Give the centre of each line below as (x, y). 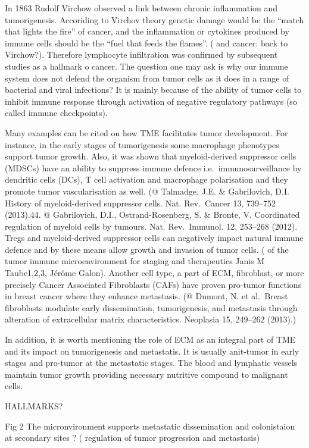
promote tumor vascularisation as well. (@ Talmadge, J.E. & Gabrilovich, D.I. (147, 191)
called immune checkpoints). (56, 113)
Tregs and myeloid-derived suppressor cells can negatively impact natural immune (154, 238)
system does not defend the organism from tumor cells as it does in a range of (147, 78)
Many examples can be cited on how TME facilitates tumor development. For (146, 132)
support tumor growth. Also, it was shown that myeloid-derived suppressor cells (151, 156)
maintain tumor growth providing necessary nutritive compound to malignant (146, 374)
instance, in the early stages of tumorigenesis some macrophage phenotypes (142, 144)
